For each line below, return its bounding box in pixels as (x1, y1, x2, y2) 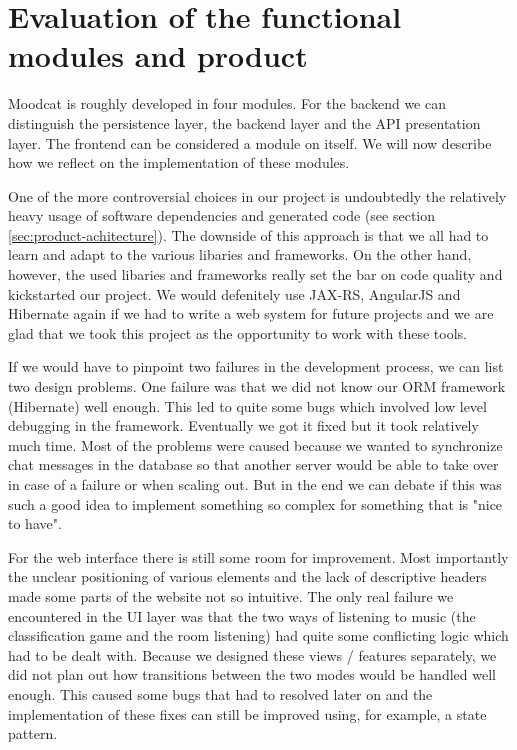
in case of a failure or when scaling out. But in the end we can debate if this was (8, 474, 502, 494)
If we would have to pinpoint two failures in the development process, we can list (8, 356, 504, 377)
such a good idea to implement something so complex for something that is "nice (8, 493, 503, 514)
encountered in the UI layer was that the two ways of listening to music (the (8, 605, 476, 626)
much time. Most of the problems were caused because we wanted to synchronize (8, 434, 503, 455)
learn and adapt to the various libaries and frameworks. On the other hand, (8, 244, 472, 265)
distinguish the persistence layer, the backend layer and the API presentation (8, 112, 481, 133)
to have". (8, 513, 62, 534)
